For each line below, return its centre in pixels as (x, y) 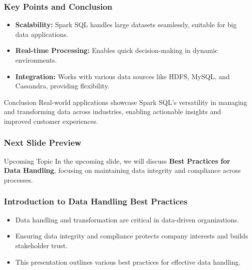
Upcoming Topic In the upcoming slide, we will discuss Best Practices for (117, 160)
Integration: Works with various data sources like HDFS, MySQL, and (122, 76)
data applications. (42, 34)
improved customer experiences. (51, 121)
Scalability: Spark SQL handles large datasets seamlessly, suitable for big (126, 25)
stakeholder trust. (41, 245)
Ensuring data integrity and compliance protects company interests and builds (132, 236)
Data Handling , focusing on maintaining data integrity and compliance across (122, 170)
